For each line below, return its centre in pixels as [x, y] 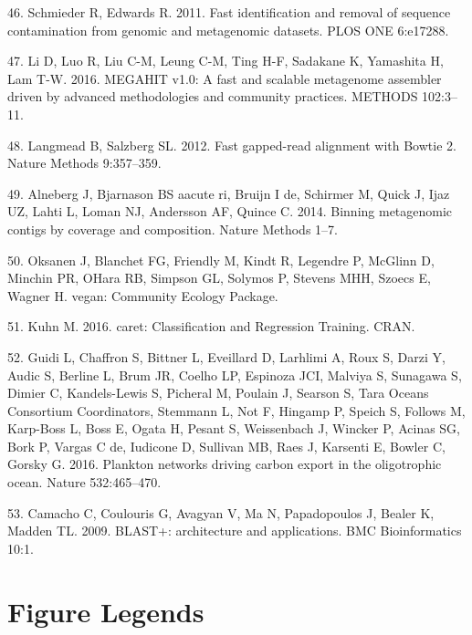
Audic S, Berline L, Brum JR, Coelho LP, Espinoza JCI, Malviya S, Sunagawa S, [235, 375]
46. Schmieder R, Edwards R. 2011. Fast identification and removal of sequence [229, 12]
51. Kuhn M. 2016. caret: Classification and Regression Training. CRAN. [211, 326]
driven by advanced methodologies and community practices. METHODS [213, 96]
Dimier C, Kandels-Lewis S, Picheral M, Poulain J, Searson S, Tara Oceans [218, 393]
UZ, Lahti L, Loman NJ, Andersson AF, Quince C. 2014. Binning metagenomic [230, 211]
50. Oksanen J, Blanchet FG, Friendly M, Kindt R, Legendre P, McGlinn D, [221, 260]
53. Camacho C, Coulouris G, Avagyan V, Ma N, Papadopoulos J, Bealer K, [221, 512]
